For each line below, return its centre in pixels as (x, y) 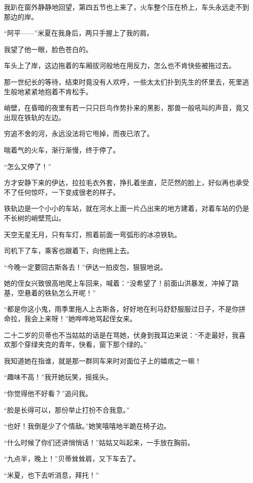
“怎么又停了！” (28, 166)
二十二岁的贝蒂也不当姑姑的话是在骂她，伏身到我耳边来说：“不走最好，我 (121, 335)
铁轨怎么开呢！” (70, 292)
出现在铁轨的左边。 (35, 117)
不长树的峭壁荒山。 (35, 217)
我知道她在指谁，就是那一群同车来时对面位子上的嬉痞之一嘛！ (103, 360)
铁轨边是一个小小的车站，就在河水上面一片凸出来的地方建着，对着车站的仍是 (126, 208)
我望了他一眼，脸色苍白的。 (48, 49)
